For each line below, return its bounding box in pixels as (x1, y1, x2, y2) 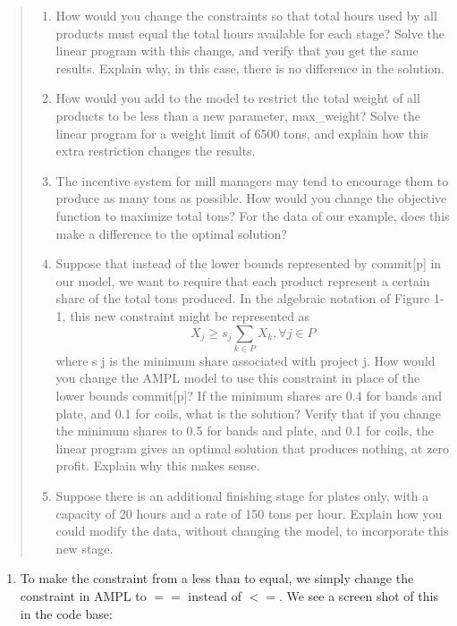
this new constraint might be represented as (70, 306, 310, 325)
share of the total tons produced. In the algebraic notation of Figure (55, 289, 430, 308)
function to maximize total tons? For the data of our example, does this (55, 206, 450, 224)
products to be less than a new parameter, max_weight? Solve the (55, 106, 421, 124)
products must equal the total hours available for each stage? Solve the (55, 23, 444, 42)
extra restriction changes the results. (55, 141, 256, 160)
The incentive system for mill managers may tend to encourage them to (55, 171, 449, 190)
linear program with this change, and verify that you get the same (55, 41, 419, 60)
